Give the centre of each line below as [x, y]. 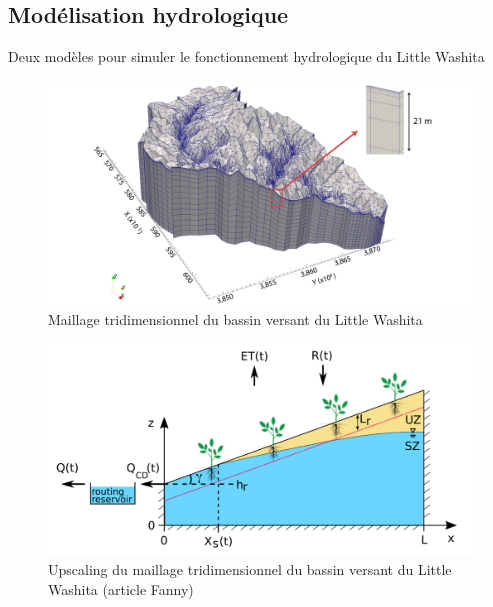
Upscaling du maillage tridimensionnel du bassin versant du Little [250, 569]
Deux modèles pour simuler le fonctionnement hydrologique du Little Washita [246, 56]
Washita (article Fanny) [121, 589]
